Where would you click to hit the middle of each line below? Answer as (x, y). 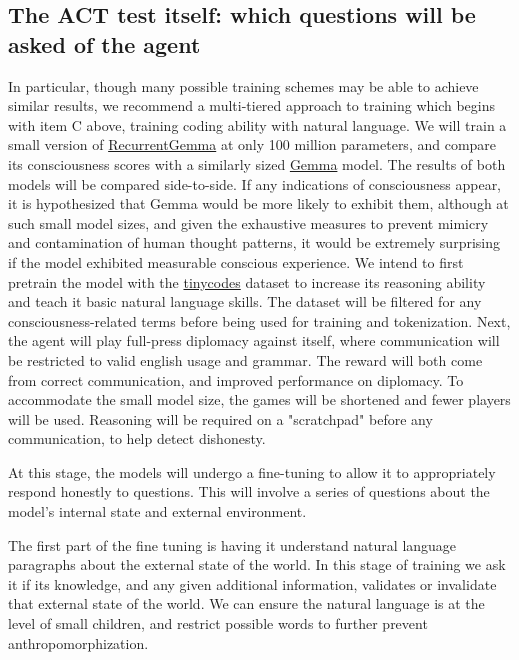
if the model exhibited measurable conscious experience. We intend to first (236, 261)
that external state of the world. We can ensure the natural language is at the (246, 603)
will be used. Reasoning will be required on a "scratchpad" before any (220, 418)
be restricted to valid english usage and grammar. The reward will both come (245, 359)
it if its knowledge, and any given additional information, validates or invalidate (252, 583)
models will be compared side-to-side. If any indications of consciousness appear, (255, 183)
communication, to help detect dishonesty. (137, 438)
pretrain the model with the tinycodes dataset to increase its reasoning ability (247, 281)
